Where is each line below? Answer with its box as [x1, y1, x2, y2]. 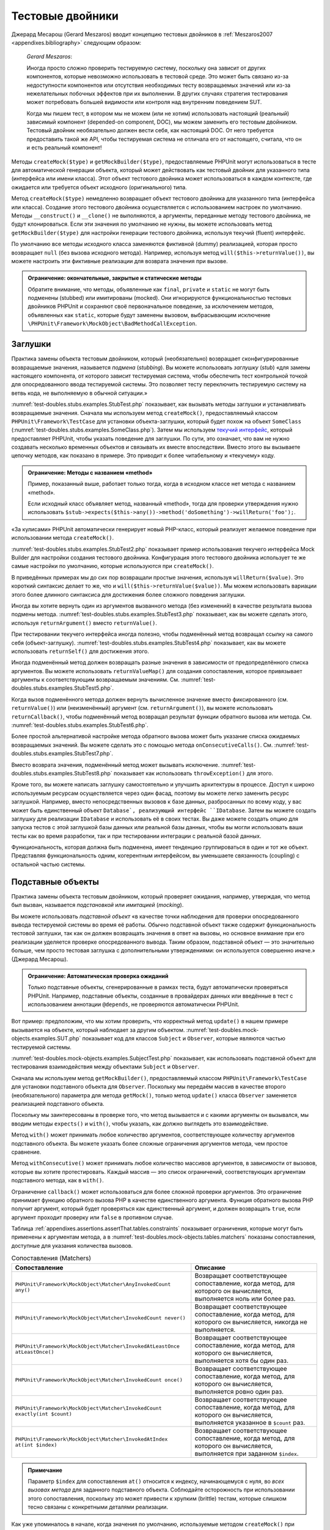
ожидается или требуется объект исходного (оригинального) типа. [11, 184, 188, 191]
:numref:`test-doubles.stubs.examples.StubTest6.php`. [11, 722, 149, 729]
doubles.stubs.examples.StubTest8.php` [11, 769, 112, 777]
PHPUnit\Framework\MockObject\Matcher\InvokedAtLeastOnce [15, 1343, 180, 1349]
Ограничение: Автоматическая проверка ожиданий [28, 972, 169, 979]
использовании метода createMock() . [11, 534, 114, 542]
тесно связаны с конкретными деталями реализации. [28, 1503, 168, 1511]
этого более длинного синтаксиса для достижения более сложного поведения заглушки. [11, 591, 246, 598]
